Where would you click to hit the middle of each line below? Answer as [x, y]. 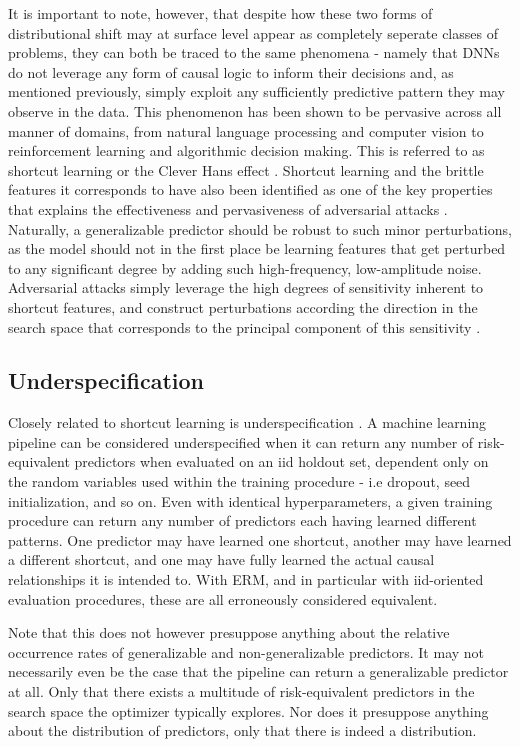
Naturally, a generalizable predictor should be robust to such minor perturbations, [260, 228]
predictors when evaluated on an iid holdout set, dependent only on [281, 461]
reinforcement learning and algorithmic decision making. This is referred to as [246, 150]
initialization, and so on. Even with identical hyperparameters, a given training [250, 500]
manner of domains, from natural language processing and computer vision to [246, 130]
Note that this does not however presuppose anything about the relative [229, 632]
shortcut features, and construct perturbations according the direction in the [243, 306]
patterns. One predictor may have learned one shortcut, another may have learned [260, 539]
